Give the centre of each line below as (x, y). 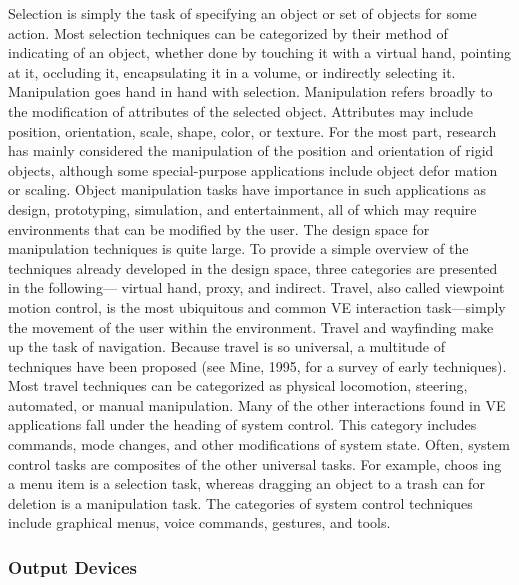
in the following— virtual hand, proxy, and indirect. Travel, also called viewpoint (256, 287)
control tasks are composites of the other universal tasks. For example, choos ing (255, 463)
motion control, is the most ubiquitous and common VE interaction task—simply (257, 306)
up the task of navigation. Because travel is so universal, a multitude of (226, 346)
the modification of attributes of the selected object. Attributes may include (241, 110)
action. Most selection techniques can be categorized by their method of (228, 32)
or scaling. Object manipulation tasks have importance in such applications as (247, 189)
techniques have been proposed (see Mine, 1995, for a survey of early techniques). (257, 365)
